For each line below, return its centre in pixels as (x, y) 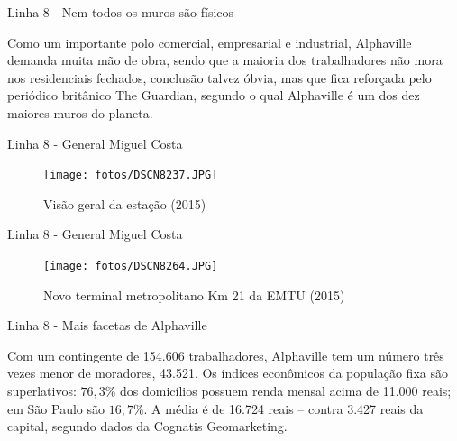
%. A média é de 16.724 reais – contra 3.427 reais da (278, 408)
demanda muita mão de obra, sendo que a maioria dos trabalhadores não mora (225, 60)
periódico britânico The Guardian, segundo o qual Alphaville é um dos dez (214, 95)
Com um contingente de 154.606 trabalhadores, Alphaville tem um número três (226, 355)
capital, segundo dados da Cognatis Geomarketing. (147, 426)
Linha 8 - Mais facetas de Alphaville (107, 325)
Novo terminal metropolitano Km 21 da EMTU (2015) (194, 294)
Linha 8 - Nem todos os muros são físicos (121, 12)
